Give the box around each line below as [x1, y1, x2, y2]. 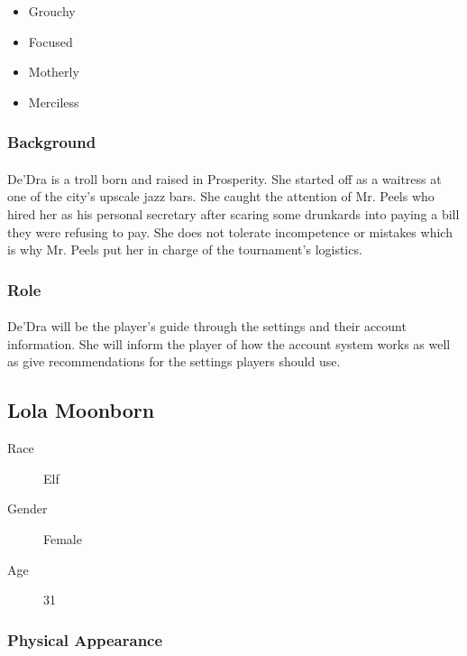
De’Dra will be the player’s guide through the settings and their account [7, 317, 407, 336]
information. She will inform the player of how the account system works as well [7, 334, 451, 353]
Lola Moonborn [7, 396, 155, 424]
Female [43, 529, 82, 548]
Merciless [28, 92, 79, 111]
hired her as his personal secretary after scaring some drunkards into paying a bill [7, 205, 460, 223]
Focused [28, 32, 73, 51]
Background [7, 131, 96, 153]
